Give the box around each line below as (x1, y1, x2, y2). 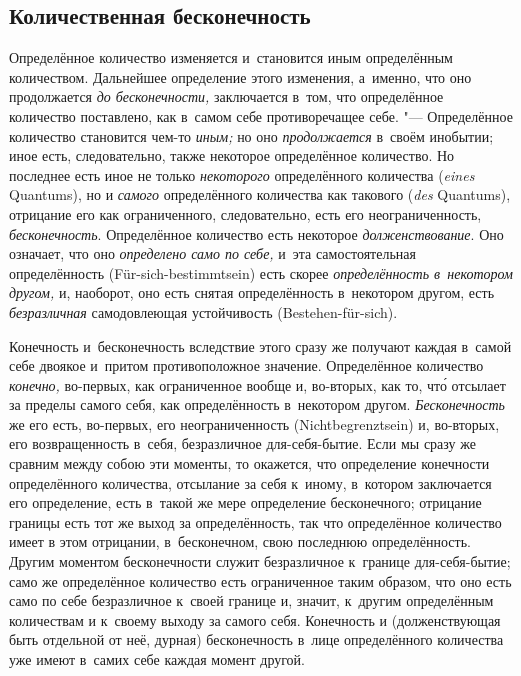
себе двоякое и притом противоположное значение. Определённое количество (9, 355, 484, 376)
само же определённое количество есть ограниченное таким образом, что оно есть (9, 570, 512, 591)
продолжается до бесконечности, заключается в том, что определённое (9, 86, 444, 107)
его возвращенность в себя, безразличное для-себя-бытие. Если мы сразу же (9, 433, 476, 454)
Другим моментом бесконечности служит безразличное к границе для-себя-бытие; (9, 551, 511, 572)
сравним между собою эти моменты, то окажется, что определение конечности (9, 453, 490, 474)
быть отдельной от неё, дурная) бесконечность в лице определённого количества (9, 629, 504, 650)
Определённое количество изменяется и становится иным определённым (9, 47, 453, 68)
